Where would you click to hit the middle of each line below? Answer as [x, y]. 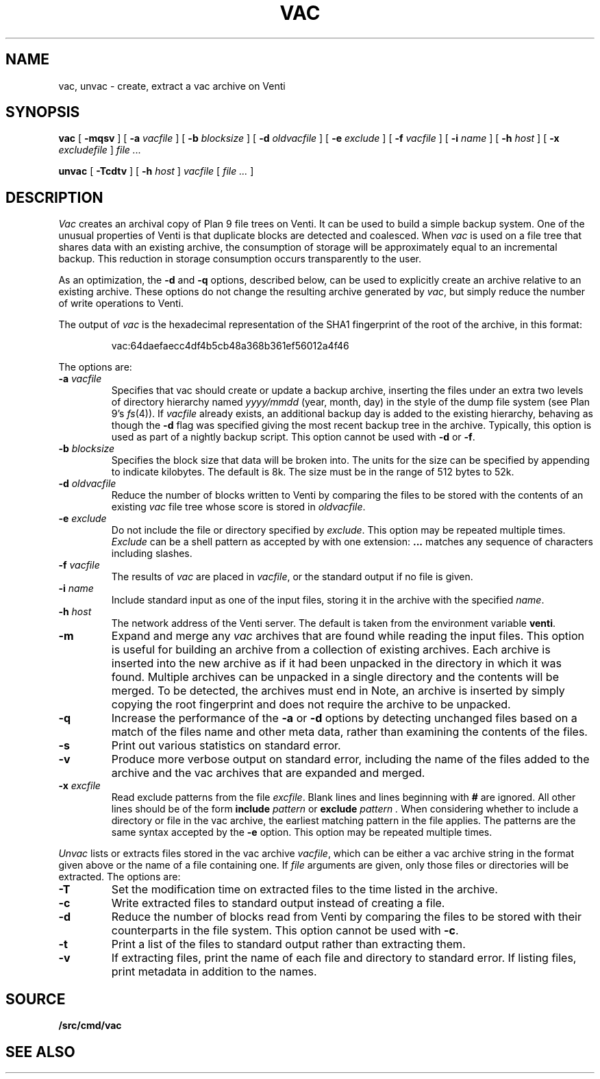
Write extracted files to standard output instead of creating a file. [278, 903]
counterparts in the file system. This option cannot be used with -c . [285, 931]
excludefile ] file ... [100, 150]
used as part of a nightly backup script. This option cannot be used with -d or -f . [293, 437]
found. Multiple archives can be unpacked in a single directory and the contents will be [335, 677]
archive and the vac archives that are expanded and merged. [268, 773]
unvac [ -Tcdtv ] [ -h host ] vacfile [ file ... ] [156, 171]
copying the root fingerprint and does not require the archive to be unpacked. [311, 705]
